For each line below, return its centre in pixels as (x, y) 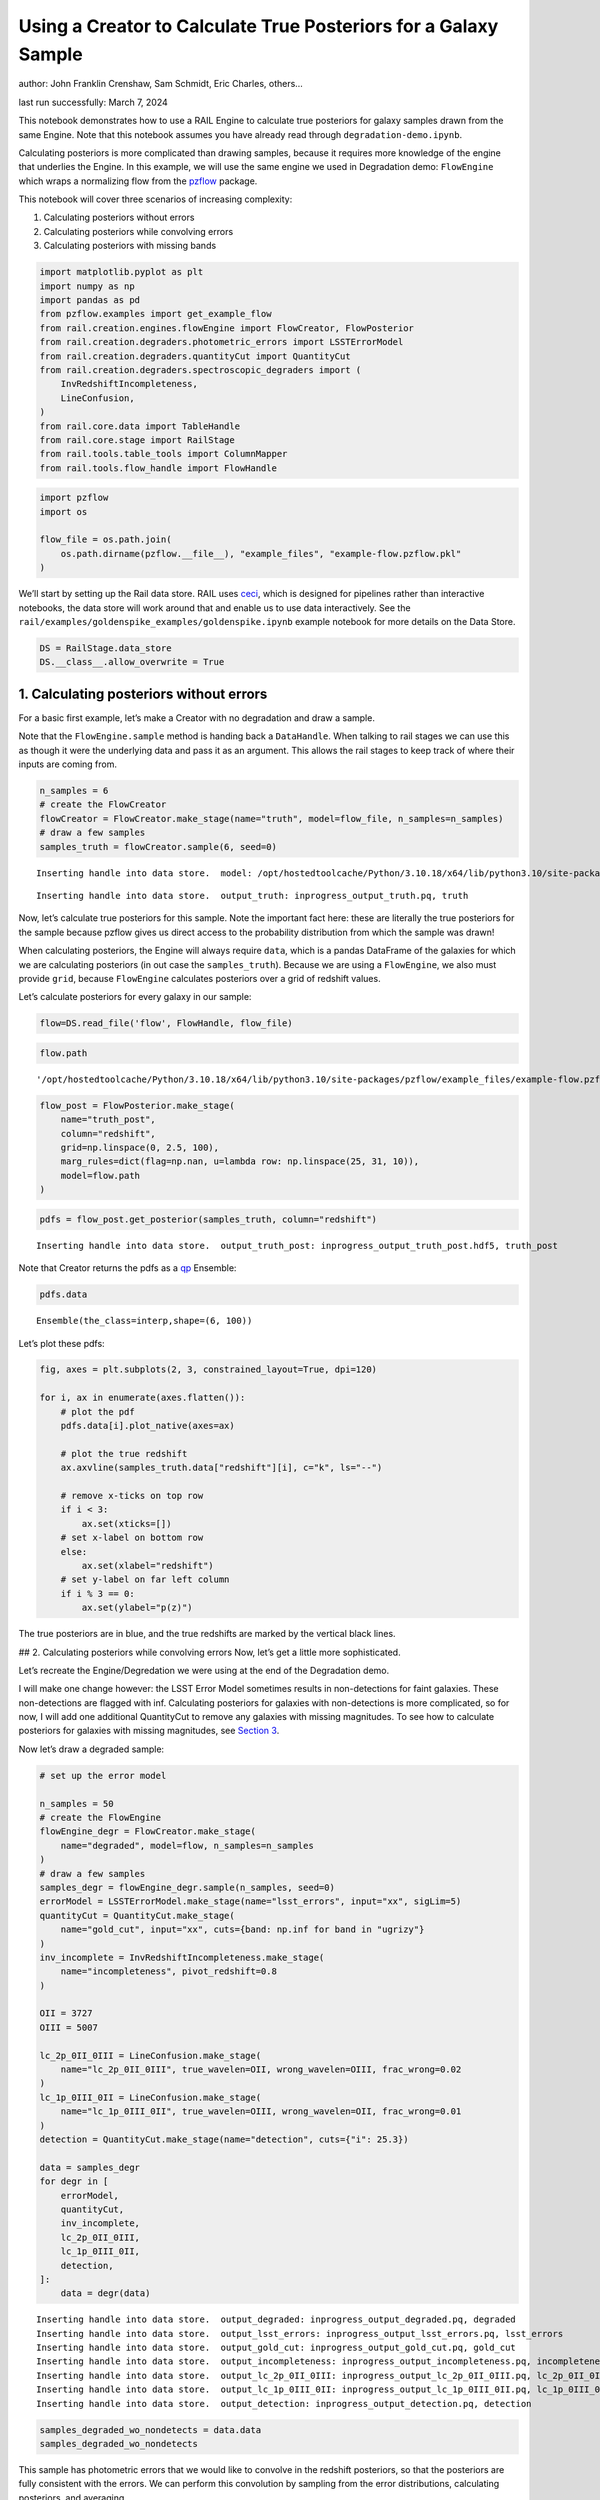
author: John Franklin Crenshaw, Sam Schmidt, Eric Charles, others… (161, 84)
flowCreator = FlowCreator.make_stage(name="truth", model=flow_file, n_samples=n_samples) (271, 818)
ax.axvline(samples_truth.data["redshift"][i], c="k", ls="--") (221, 1468)
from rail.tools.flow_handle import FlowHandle (158, 468)
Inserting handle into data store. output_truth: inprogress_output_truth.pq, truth (252, 895)
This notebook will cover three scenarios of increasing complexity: (155, 199)
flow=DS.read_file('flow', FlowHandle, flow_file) (166, 1023)
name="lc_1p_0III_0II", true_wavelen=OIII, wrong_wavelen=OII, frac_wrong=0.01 (261, 2111)
